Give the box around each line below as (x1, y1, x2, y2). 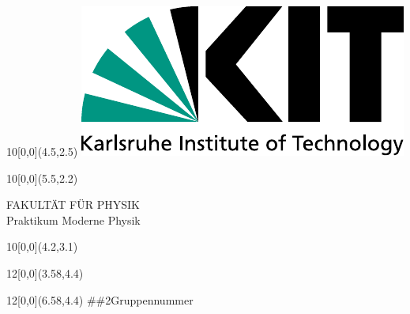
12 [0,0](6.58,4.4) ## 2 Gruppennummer (6, 291, 194, 308)
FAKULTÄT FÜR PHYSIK (6, 196, 140, 213)
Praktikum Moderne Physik (6, 211, 141, 228)
